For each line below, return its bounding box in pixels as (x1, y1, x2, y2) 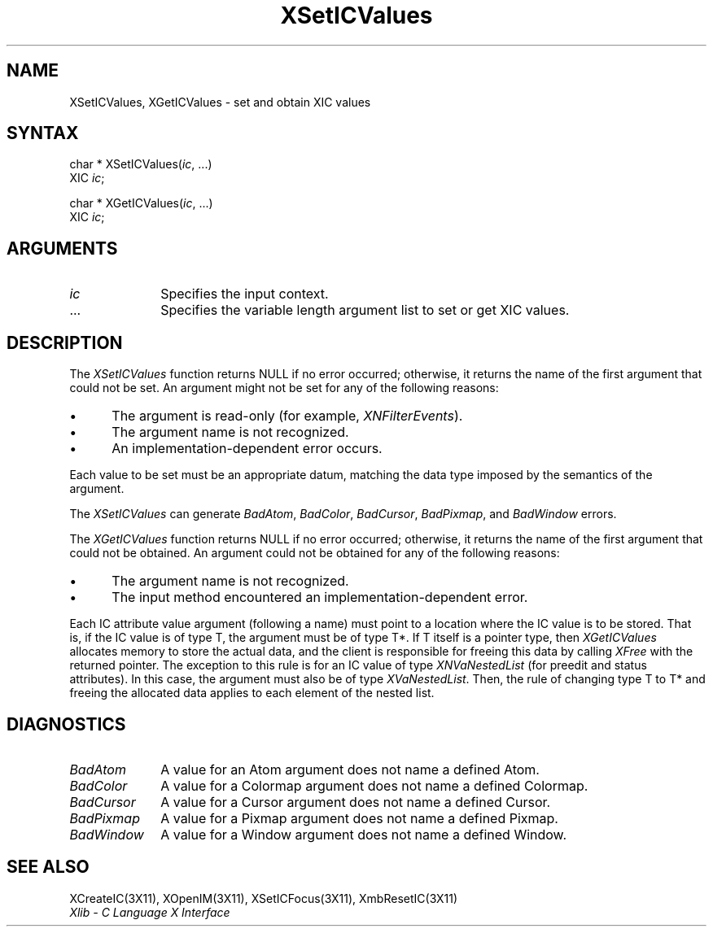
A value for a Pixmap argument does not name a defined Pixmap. (160, 809, 558, 826)
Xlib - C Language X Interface (69, 905, 230, 919)
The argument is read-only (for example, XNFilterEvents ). (112, 408, 463, 425)
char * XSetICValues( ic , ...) (69, 157, 212, 172)
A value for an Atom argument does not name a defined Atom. (160, 761, 540, 778)
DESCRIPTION (7, 332, 123, 353)
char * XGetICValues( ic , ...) (69, 196, 213, 211)
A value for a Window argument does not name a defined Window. (160, 826, 567, 843)
